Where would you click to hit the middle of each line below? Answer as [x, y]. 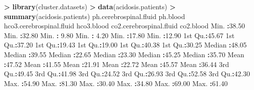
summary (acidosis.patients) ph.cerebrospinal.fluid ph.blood [95, 16]
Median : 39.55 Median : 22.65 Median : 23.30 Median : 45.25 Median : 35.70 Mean [124, 54]
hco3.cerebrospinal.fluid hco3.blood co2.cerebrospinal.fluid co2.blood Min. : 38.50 [125, 26]
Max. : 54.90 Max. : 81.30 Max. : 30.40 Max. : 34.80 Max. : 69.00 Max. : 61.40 [116, 83]
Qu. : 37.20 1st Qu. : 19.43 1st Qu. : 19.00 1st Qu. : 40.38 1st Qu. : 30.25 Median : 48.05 [126, 45]
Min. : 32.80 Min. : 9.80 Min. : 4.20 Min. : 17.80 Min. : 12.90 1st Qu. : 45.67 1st [119, 35]
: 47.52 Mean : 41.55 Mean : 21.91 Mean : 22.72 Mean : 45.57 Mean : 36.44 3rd [117, 64]
